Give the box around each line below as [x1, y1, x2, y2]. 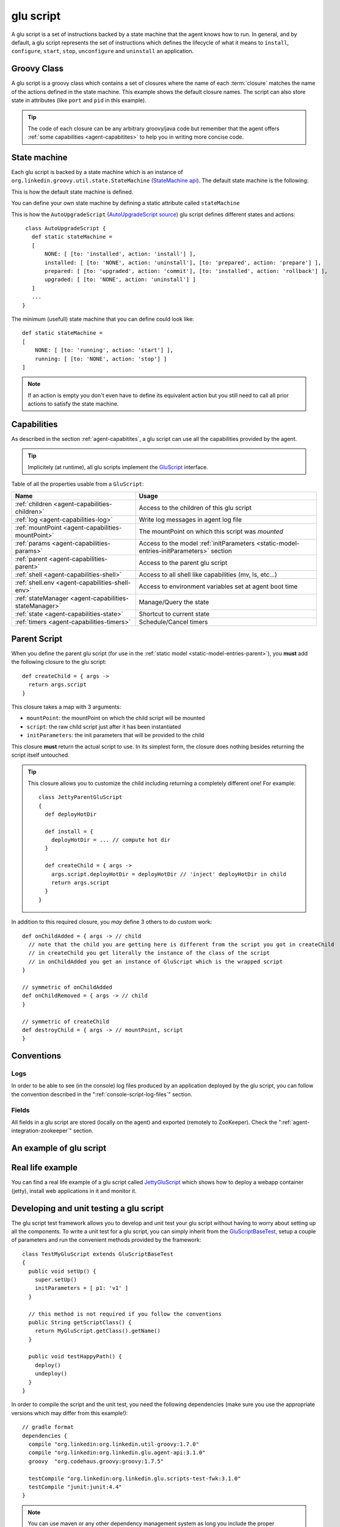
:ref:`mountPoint [15, 523, 62, 531]
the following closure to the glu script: [11, 658, 107, 666]
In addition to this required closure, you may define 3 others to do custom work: [11, 918, 212, 925]
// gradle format [22, 1424, 74, 1430]
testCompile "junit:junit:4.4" [28, 1483, 122, 1490]
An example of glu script [11, 1143, 107, 1154]
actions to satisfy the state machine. [27, 400, 119, 407]
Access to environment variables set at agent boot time [139, 582, 298, 591]
